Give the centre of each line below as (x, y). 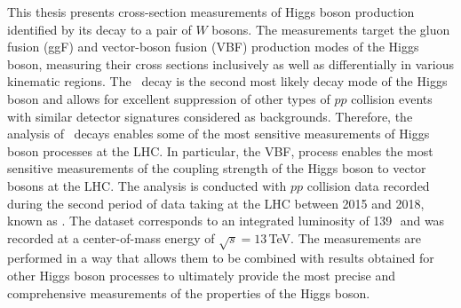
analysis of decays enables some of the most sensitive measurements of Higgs (219, 134)
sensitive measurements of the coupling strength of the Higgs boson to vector (217, 168)
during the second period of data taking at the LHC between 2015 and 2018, (216, 203)
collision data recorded (368, 185)
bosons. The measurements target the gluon (331, 29)
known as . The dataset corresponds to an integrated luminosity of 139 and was (226, 221)
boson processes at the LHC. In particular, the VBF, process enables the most (220, 150)
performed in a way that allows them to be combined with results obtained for (221, 258)
